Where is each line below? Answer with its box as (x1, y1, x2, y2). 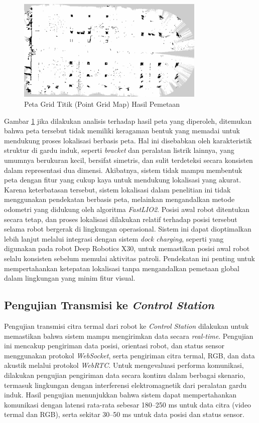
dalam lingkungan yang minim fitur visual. (4, 273, 136, 283)
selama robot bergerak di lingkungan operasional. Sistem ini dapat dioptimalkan (4, 224, 251, 234)
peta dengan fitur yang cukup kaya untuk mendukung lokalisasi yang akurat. (4, 174, 241, 185)
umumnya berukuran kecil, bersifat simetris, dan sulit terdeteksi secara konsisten (4, 155, 253, 165)
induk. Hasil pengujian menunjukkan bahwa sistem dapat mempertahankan (4, 389, 237, 400)
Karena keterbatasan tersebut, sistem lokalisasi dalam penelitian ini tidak (4, 184, 231, 194)
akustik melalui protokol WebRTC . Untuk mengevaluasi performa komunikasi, (4, 360, 244, 370)
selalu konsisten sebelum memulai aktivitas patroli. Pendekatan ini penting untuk (4, 253, 255, 263)
